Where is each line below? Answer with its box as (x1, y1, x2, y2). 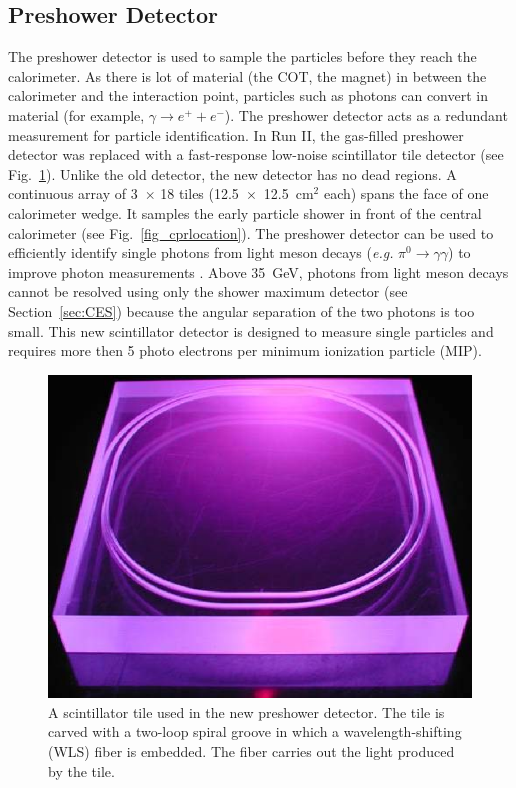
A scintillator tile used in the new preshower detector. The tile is (48, 701, 445, 722)
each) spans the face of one (323, 183, 489, 204)
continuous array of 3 (8, 183, 138, 204)
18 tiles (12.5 (160, 183, 239, 204)
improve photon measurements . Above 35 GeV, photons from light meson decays (8, 261, 509, 282)
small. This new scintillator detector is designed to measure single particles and (8, 320, 494, 341)
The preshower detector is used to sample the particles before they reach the (8, 46, 477, 67)
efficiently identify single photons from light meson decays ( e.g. (8, 242, 394, 263)
